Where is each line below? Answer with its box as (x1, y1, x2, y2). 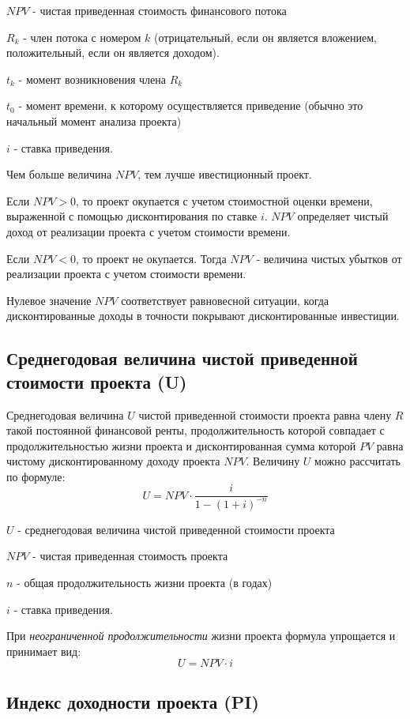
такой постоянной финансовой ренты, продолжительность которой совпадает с (6, 422, 385, 439)
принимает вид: (6, 642, 81, 659)
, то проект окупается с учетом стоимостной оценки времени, (75, 192, 373, 209)
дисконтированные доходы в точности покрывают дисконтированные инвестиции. (6, 307, 400, 324)
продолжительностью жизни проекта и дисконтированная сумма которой (6, 437, 356, 454)
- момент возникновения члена (18, 70, 166, 87)
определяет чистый (297, 208, 389, 224)
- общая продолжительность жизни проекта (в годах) (17, 574, 273, 591)
